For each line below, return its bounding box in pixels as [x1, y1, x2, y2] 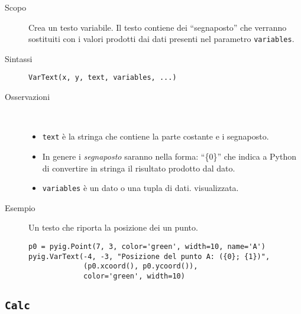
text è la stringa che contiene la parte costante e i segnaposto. [42, 130, 269, 143]
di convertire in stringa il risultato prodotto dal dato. [42, 161, 235, 174]
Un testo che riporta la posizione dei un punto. [28, 221, 198, 234]
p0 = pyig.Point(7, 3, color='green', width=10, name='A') [28, 242, 266, 251]
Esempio [5, 201, 35, 213]
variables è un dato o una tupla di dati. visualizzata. [42, 182, 239, 194]
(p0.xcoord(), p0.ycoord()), [83, 262, 198, 271]
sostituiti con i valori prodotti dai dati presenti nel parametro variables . [28, 33, 294, 45]
